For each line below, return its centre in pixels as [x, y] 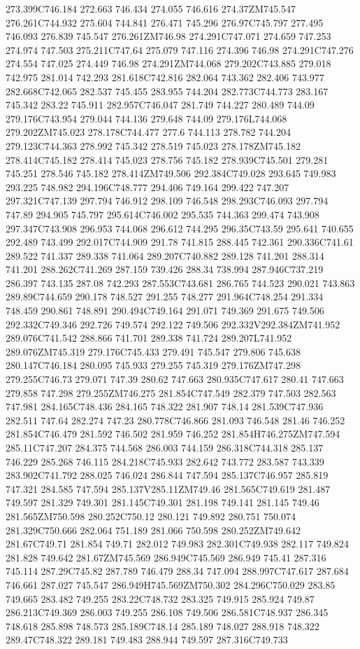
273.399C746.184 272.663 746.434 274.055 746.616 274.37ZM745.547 [151, 8]
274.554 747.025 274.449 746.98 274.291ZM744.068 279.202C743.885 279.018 [168, 63]
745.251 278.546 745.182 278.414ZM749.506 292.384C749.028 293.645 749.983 [171, 173]
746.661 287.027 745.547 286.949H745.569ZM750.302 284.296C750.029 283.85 [171, 584]
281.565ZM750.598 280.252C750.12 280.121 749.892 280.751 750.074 [151, 516]
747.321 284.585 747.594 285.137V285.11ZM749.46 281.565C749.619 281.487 [168, 488]
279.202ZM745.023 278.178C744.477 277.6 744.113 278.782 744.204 [148, 132]
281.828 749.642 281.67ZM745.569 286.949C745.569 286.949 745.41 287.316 [166, 557]
